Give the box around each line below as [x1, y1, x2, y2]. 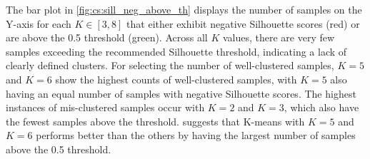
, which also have [284, 100, 359, 115]
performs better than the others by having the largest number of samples [36, 128, 356, 143]
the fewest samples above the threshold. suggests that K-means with [6, 113, 305, 128]
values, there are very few [222, 30, 335, 45]
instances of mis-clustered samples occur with [6, 100, 205, 115]
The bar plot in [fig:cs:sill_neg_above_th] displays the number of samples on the [6, 2, 362, 16]
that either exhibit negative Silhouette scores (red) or [126, 16, 360, 31]
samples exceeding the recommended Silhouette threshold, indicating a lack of [6, 43, 347, 58]
